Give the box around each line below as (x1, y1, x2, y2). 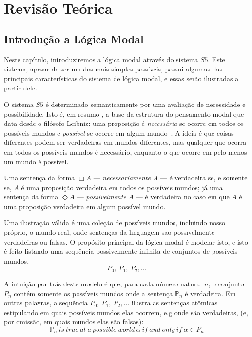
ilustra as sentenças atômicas (131, 298, 218, 308)
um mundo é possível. (4, 156, 69, 166)
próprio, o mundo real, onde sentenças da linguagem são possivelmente (4, 227, 215, 237)
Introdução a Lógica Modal (4, 31, 144, 46)
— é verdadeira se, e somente (160, 173, 248, 183)
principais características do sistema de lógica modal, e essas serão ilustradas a (4, 73, 239, 83)
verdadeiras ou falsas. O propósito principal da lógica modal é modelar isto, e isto (4, 236, 248, 247)
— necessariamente (93, 173, 151, 183)
